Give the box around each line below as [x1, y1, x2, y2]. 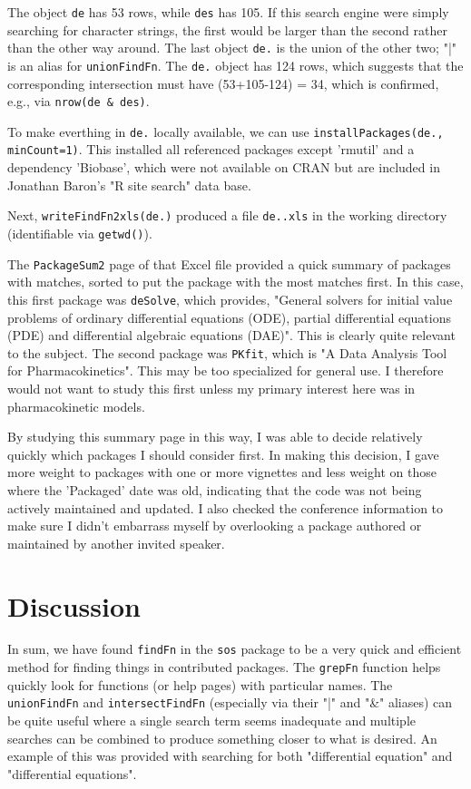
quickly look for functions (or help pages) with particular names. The [7, 675, 393, 694]
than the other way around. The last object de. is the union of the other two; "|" [7, 38, 457, 57]
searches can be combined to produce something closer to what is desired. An [7, 728, 437, 747]
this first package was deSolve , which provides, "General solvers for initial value [7, 289, 453, 308]
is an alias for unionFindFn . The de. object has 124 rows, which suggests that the [7, 55, 464, 74]
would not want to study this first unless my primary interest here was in [7, 378, 416, 397]
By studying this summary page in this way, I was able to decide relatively [7, 427, 423, 446]
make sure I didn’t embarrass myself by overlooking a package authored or [7, 516, 422, 535]
